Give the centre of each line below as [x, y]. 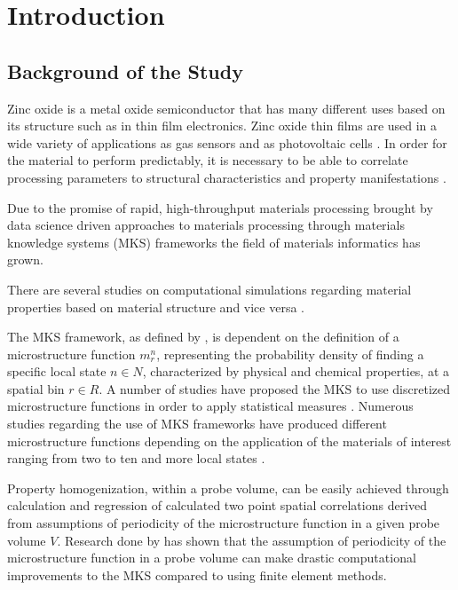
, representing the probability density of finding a [290, 354]
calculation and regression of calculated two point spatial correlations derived [217, 505]
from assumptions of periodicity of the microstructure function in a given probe [224, 523]
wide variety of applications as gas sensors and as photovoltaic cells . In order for [227, 142]
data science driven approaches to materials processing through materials [206, 225]
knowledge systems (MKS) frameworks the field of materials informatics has [214, 242]
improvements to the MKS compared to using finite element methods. [197, 574]
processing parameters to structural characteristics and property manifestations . [227, 177]
